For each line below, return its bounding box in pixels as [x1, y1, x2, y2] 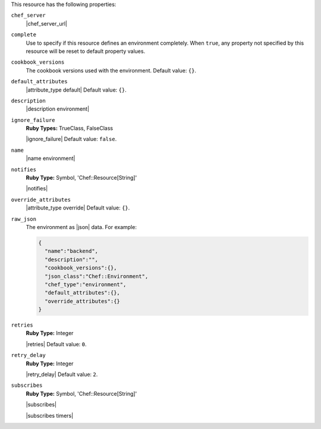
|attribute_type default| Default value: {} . [26, 86, 127, 93]
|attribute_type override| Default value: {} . [26, 204, 130, 211]
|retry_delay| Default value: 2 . [26, 371, 98, 378]
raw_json [11, 215, 37, 223]
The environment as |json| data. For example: [26, 223, 137, 230]
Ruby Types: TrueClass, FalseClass [26, 125, 113, 132]
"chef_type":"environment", [45, 281, 127, 288]
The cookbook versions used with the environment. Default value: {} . [26, 67, 196, 74]
